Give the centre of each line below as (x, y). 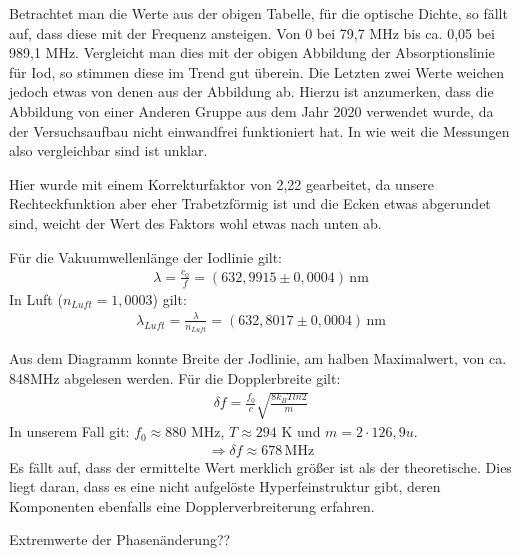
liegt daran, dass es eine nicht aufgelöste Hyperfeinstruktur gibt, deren (225, 486)
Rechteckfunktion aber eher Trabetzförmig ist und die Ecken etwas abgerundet (250, 203)
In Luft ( (36, 298)
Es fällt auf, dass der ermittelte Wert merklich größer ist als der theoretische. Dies (260, 466)
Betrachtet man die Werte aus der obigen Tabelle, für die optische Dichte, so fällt (258, 13)
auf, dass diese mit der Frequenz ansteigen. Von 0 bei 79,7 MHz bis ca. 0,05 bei (252, 32)
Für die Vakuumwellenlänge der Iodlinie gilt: (146, 256)
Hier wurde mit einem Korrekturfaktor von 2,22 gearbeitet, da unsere (222, 183)
